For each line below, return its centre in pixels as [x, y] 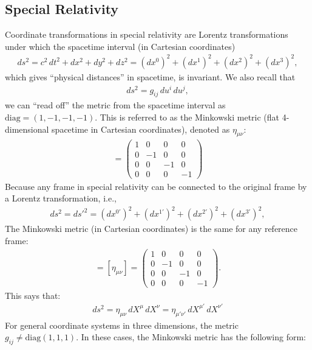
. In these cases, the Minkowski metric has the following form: [191, 337]
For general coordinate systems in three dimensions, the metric [122, 325]
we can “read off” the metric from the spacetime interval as [115, 105]
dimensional [27, 129]
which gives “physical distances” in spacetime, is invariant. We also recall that [150, 76]
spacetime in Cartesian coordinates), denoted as [141, 129]
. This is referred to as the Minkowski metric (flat [187, 117]
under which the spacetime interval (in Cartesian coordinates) [120, 46]
